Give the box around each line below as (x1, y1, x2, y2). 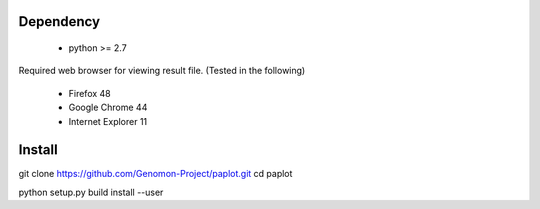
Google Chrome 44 (68, 101, 148, 114)
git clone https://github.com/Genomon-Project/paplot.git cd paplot (18, 168, 293, 180)
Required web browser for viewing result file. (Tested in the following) (18, 65, 306, 77)
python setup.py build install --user (18, 186, 164, 198)
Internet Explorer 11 (68, 115, 148, 127)
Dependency (18, 13, 100, 30)
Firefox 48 (68, 87, 111, 99)
